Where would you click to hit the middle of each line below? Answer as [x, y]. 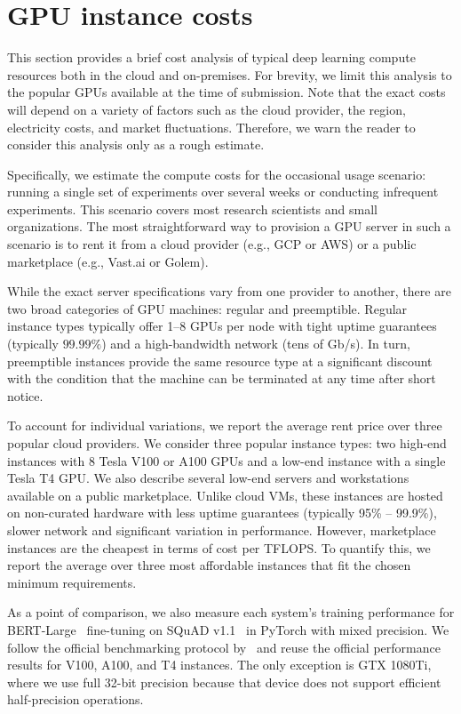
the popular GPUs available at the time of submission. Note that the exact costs [227, 92]
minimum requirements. [72, 582]
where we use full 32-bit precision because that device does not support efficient [224, 682]
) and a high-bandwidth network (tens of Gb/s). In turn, [256, 344]
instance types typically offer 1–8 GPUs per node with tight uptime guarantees [222, 326]
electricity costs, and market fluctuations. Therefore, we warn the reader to [211, 127]
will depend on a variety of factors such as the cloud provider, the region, [207, 109]
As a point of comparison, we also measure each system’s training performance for [231, 612]
